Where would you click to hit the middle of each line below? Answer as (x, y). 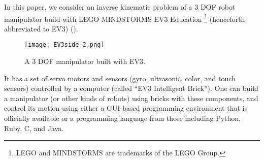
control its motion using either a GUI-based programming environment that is (126, 108)
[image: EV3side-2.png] (64, 45)
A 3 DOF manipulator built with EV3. (85, 61)
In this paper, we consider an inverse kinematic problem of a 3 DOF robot (120, 7)
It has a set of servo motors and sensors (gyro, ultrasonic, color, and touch (120, 78)
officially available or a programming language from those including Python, (122, 118)
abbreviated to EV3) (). (41, 28)
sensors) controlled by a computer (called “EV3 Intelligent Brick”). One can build (131, 88)
